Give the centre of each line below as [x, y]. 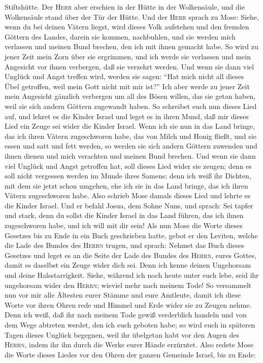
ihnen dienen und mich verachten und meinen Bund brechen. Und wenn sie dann [130, 155]
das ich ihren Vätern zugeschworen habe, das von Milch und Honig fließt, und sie [130, 136]
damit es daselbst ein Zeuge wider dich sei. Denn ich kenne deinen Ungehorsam [128, 265]
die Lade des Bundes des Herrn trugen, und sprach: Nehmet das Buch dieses [124, 245]
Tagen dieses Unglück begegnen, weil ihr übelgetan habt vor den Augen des [122, 334]
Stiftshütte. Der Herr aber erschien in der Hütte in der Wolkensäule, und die [125, 7]
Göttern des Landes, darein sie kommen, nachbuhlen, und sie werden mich [120, 36]
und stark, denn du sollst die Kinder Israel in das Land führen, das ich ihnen [124, 215]
